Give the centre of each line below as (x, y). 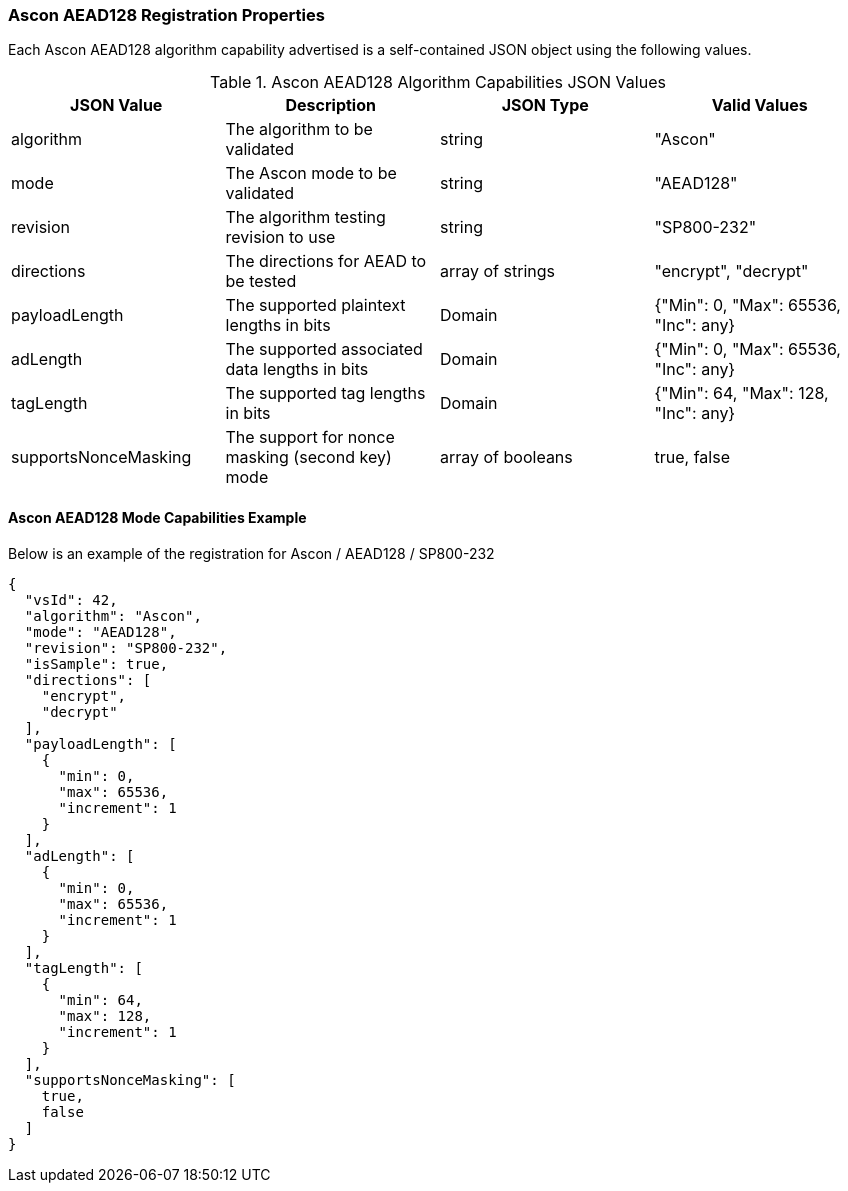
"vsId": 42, (71, 599)
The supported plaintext (315, 305)
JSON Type (545, 105)
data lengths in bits (297, 369)
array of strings (497, 271)
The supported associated (324, 349)
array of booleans (506, 457)
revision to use (280, 237)
